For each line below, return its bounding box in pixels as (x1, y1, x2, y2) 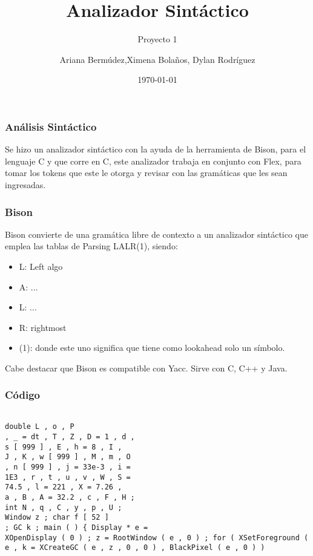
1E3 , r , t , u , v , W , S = (5, 473, 131, 482)
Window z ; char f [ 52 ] (5, 513, 109, 522)
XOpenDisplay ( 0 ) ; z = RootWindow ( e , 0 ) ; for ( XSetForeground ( (5, 533, 309, 542)
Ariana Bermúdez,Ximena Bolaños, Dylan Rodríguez (59, 53, 255, 65)
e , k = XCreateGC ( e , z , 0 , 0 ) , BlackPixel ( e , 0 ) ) (5, 543, 265, 552)
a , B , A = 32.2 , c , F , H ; (5, 493, 135, 502)
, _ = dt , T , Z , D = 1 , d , (5, 433, 135, 442)
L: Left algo (19, 260, 63, 272)
